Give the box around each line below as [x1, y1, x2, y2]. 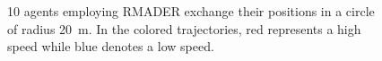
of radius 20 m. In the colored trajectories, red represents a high [7, 19, 361, 38]
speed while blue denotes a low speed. [7, 37, 214, 56]
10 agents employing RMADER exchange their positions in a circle [7, 2, 375, 20]
